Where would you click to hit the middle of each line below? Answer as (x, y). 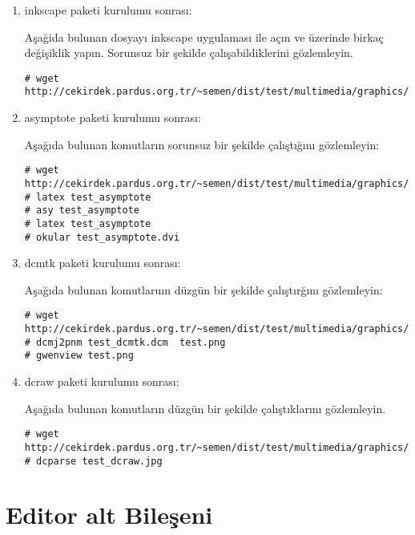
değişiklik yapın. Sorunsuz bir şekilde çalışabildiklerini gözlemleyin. (189, 53)
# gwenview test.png (79, 356)
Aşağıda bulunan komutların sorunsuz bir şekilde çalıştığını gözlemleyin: (202, 144)
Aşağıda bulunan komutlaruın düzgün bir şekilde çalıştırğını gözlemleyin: (203, 289)
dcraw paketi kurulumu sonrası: (102, 381)
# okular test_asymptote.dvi (102, 237)
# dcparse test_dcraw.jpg (93, 461)
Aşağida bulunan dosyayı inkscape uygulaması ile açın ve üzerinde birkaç (204, 36)
